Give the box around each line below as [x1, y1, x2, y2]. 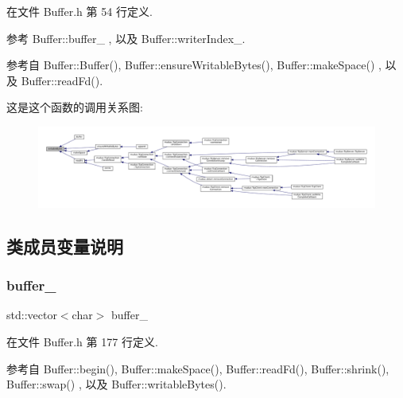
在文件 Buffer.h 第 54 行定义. [6, 3, 153, 19]
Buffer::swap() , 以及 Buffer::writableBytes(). [6, 376, 227, 392]
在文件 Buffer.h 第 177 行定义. [6, 334, 158, 350]
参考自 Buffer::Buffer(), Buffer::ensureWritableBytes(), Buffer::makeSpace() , [6, 57, 382, 73]
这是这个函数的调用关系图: [6, 99, 143, 115]
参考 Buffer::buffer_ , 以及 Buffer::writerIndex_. [6, 29, 246, 46]
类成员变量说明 [6, 233, 123, 258]
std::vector [6, 306, 57, 323]
